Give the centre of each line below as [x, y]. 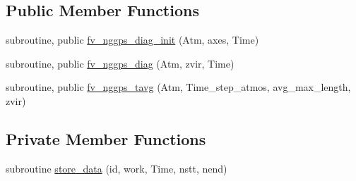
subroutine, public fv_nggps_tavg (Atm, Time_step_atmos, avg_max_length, [178, 87]
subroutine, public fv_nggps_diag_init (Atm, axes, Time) [132, 40]
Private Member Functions [106, 138]
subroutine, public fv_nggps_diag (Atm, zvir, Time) [120, 63]
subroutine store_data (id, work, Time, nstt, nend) [117, 168]
